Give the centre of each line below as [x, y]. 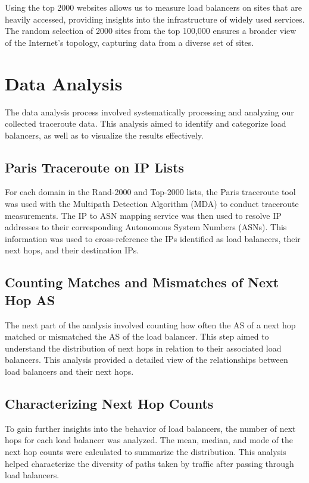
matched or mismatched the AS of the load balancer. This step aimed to [137, 336]
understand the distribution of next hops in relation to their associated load [143, 348]
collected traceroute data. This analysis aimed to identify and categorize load [146, 123]
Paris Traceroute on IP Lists [94, 167]
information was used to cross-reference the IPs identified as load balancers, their [153, 238]
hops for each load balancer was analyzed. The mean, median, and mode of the [149, 440]
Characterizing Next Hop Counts [109, 403]
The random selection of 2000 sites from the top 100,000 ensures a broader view [151, 31]
